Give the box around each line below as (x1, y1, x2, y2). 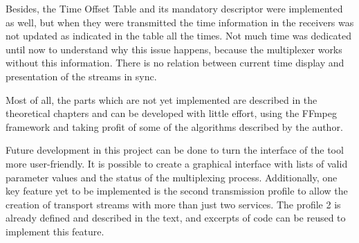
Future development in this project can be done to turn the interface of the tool (6, 143, 344, 157)
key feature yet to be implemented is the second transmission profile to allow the (6, 183, 348, 198)
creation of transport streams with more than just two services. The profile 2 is (6, 197, 341, 211)
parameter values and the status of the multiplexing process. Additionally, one (6, 170, 338, 184)
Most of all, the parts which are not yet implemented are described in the (6, 92, 317, 107)
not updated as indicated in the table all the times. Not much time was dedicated (6, 28, 351, 43)
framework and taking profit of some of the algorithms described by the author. (6, 119, 343, 134)
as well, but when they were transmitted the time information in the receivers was (6, 15, 354, 29)
